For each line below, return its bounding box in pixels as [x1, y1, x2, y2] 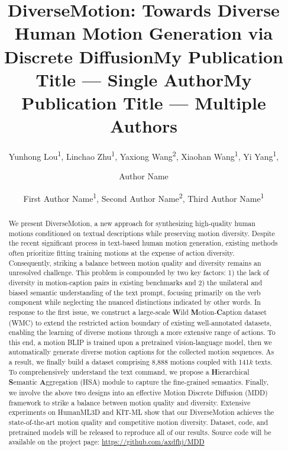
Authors [110, 114, 177, 138]
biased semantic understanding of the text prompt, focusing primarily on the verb [8, 287, 261, 297]
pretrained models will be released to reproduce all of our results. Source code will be [8, 427, 271, 437]
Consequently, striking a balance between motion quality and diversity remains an [8, 257, 261, 268]
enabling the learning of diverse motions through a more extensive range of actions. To [8, 327, 276, 337]
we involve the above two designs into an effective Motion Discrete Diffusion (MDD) [8, 388, 268, 398]
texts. [255, 357, 273, 367]
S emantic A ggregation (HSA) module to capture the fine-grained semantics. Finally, [8, 377, 268, 388]
